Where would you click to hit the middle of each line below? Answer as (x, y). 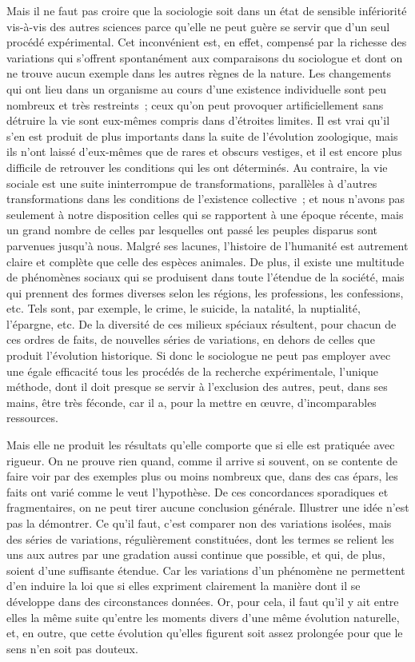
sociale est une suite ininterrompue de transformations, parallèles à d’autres (192, 183)
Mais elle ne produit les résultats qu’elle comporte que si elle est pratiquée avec (201, 445)
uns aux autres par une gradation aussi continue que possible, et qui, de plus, (196, 554)
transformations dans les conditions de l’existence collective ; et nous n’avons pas (206, 199)
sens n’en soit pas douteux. (72, 648)
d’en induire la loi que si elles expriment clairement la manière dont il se (184, 586)
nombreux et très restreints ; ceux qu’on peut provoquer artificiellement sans (195, 104)
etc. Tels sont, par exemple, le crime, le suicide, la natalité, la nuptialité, (184, 308)
